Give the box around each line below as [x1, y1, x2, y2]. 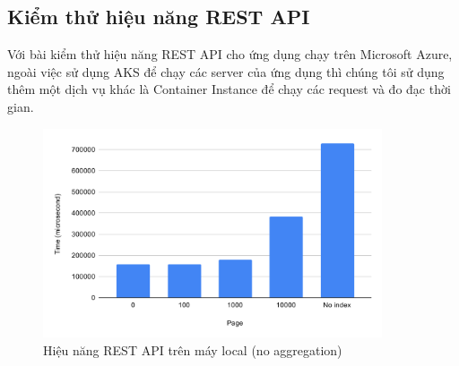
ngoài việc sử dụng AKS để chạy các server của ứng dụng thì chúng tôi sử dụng [7, 62, 445, 81]
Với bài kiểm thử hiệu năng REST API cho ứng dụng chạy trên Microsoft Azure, [7, 45, 453, 64]
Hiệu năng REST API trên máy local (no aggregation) [43, 340, 342, 359]
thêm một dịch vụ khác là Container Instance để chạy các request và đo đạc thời [7, 80, 451, 98]
